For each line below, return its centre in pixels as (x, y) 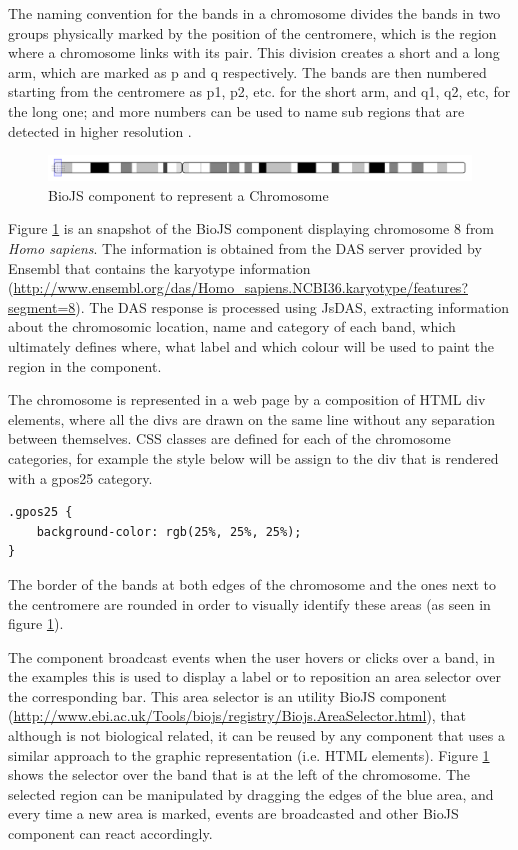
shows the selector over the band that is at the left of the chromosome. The (239, 774)
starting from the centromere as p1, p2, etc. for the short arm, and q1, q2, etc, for (259, 91)
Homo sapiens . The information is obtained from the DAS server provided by (245, 248)
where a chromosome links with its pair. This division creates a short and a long (254, 52)
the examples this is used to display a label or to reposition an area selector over (255, 676)
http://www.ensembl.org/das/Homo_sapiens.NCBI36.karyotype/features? (240, 287)
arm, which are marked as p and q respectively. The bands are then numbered (247, 71)
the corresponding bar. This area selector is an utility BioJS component (227, 695)
